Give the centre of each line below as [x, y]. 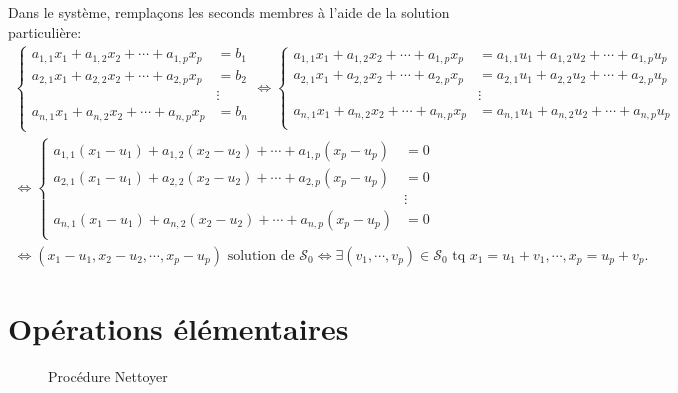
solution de [261, 255]
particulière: [45, 31]
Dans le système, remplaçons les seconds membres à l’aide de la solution [229, 12]
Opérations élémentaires [178, 328]
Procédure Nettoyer [108, 376]
